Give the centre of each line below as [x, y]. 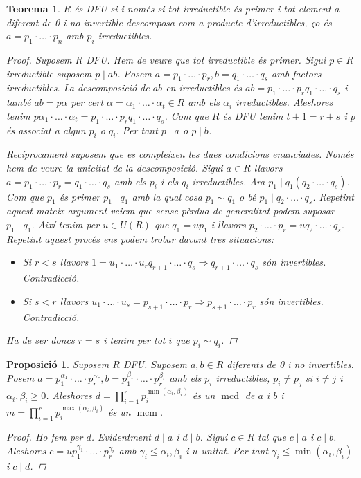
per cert [87, 102]
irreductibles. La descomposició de [78, 88]
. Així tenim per [65, 224]
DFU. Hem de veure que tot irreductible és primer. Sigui [206, 59]
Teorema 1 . [33, 8]
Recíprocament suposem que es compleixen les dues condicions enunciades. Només [180, 154]
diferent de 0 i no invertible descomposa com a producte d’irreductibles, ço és [169, 22]
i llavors [228, 224]
